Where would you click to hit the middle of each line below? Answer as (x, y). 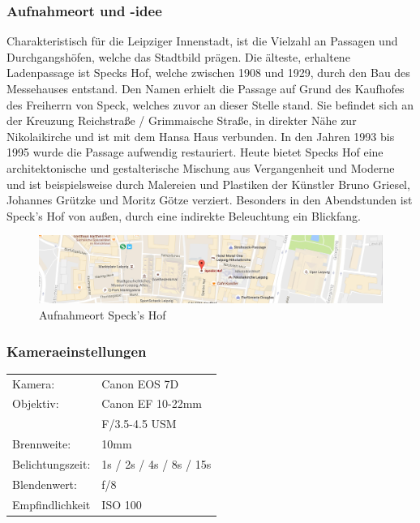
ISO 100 (122, 504)
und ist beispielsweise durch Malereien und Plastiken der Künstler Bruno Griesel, (208, 184)
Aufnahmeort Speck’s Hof (103, 314)
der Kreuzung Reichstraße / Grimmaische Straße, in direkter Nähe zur (182, 120)
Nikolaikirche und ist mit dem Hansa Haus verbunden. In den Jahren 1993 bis (201, 136)
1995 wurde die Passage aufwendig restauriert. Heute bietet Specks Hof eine (195, 152)
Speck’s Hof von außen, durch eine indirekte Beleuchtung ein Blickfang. (184, 215)
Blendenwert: (45, 484)
